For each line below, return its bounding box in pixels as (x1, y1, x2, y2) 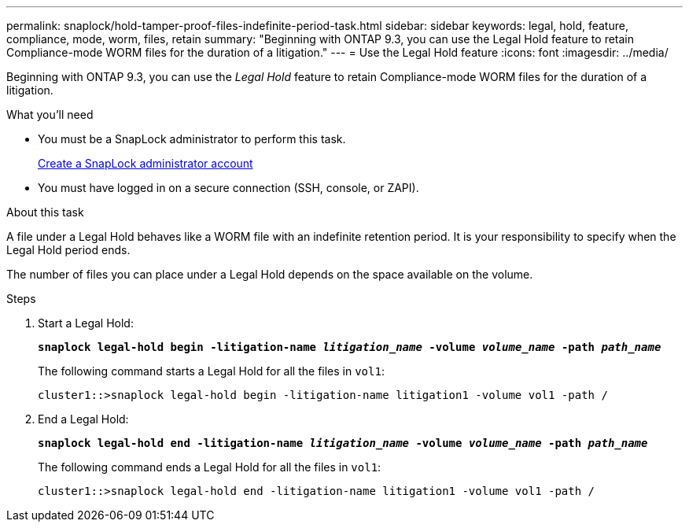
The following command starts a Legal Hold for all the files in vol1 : (38, 364, 385, 378)
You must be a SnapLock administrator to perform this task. (38, 132, 346, 146)
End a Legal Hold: (38, 412, 129, 426)
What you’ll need (6, 108, 94, 121)
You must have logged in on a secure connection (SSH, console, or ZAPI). (38, 181, 419, 194)
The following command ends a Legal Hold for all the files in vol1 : (38, 460, 381, 474)
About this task (6, 205, 84, 219)
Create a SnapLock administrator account (38, 157, 253, 170)
